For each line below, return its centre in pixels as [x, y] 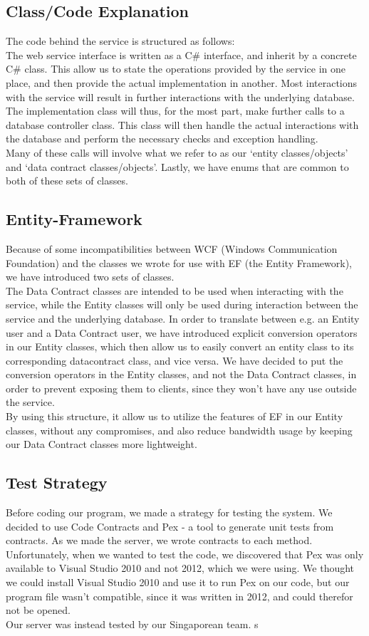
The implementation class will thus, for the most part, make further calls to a [175, 111]
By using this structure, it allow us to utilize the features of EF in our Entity [175, 416]
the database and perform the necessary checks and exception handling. [162, 139]
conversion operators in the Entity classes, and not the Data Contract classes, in [181, 374]
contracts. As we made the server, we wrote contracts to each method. [159, 540]
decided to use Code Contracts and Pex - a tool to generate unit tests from [170, 526]
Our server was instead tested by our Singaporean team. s [132, 624]
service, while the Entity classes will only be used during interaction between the [182, 304]
